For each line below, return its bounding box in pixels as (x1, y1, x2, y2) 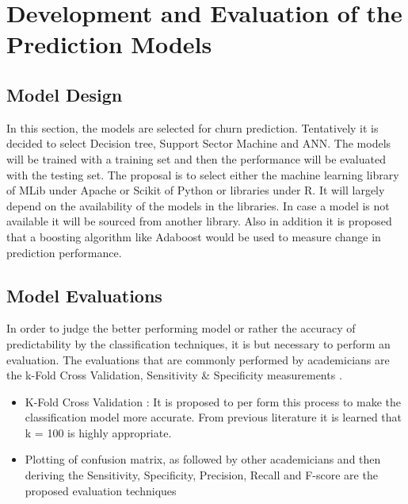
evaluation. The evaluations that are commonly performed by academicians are (6, 351, 390, 367)
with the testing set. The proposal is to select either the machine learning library (6, 166, 399, 183)
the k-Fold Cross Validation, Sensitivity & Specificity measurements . (6, 367, 342, 383)
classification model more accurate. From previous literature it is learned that (25, 409, 402, 425)
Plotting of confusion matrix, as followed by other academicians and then (25, 451, 381, 467)
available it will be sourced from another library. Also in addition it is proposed (6, 213, 392, 229)
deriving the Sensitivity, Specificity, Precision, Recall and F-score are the (25, 467, 378, 483)
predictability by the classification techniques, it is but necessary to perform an (6, 335, 391, 352)
